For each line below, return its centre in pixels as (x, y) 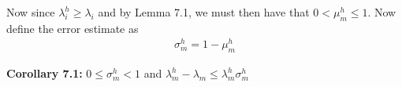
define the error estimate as (73, 28)
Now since (31, 12)
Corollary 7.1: (45, 73)
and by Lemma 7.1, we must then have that (204, 12)
